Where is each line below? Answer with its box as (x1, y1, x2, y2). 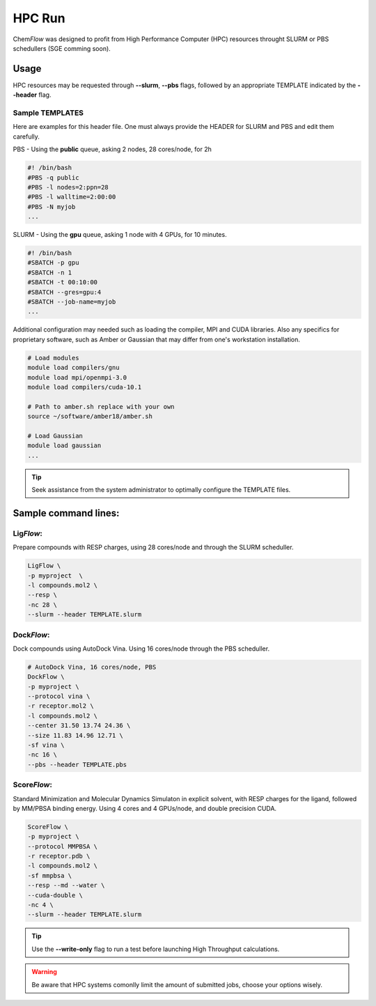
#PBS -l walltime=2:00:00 (27, 193, 116, 201)
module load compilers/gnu (27, 364, 120, 372)
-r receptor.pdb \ (27, 852, 91, 860)
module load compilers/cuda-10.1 (27, 383, 142, 391)
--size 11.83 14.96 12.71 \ (27, 732, 123, 739)
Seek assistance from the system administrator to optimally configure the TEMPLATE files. (31, 486, 291, 494)
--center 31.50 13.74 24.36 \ (27, 722, 131, 729)
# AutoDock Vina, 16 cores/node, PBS (27, 663, 157, 671)
